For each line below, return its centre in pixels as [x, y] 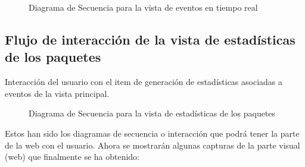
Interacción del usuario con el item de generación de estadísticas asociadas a [144, 82]
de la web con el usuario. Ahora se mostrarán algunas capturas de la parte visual [152, 145]
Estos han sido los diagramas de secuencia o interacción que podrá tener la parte [152, 133]
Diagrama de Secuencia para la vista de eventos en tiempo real [143, 7]
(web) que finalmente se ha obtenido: [72, 157]
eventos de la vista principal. [57, 93]
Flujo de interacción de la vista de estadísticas [150, 39]
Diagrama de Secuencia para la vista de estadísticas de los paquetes [152, 113]
